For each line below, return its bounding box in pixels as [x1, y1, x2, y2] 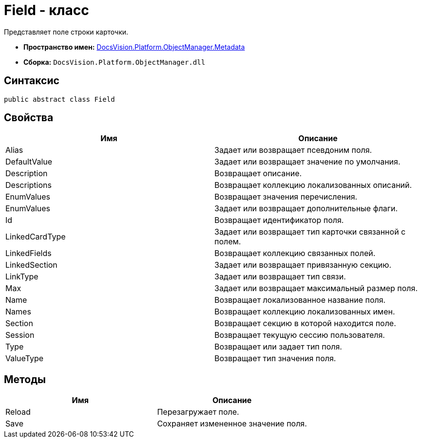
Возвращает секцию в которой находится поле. [214, 318, 396, 329]
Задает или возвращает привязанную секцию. [214, 260, 392, 270]
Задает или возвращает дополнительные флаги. [214, 203, 398, 214]
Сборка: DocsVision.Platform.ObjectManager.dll [23, 57, 206, 66]
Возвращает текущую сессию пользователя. [214, 330, 385, 340]
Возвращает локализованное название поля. [214, 295, 386, 305]
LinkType [5, 272, 38, 282]
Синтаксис [4, 74, 59, 87]
